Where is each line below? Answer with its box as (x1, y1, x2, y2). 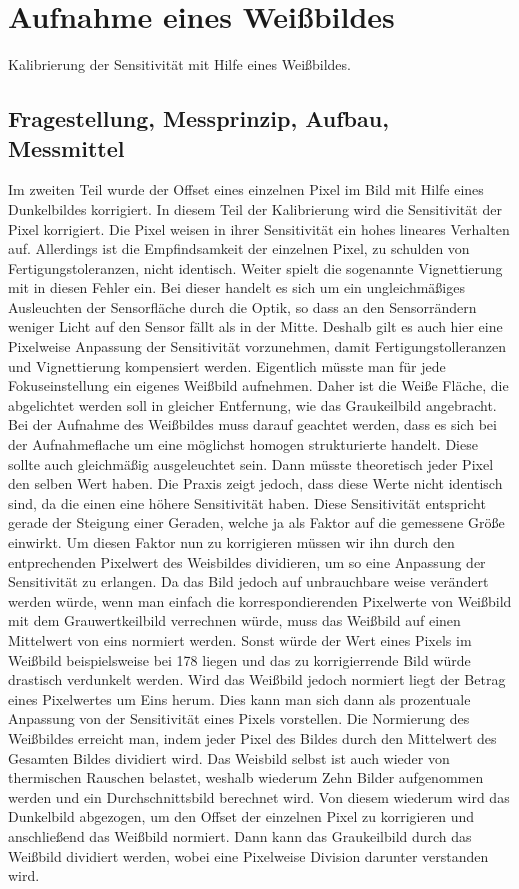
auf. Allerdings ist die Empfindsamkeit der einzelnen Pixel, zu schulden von (8, 238, 470, 259)
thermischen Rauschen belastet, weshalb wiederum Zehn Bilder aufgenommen (8, 767, 484, 788)
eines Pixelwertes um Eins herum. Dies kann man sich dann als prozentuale (8, 688, 471, 709)
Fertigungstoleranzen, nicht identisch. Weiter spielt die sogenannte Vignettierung (8, 257, 503, 278)
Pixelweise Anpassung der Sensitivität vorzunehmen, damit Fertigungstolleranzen (8, 336, 506, 357)
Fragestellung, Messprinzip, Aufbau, (8, 103, 389, 134)
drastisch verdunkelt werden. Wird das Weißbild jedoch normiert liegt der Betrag (8, 669, 506, 690)
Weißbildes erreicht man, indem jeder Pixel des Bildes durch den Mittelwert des (8, 727, 497, 748)
